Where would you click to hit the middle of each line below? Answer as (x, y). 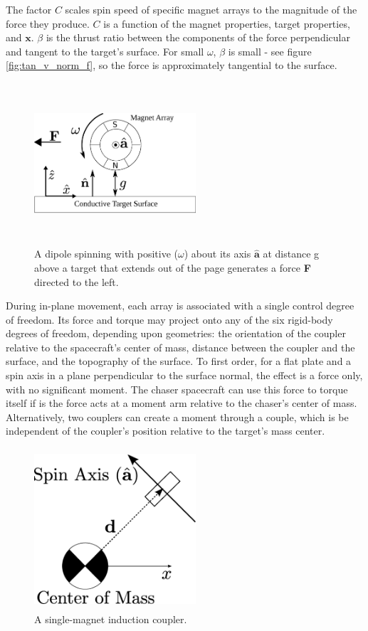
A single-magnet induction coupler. (111, 619)
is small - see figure (270, 51)
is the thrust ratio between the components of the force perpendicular (198, 37)
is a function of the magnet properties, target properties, (227, 23)
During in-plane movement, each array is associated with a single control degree (180, 306)
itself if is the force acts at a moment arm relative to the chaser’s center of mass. (182, 403)
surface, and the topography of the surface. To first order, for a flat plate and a (179, 361)
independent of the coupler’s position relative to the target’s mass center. (165, 431)
